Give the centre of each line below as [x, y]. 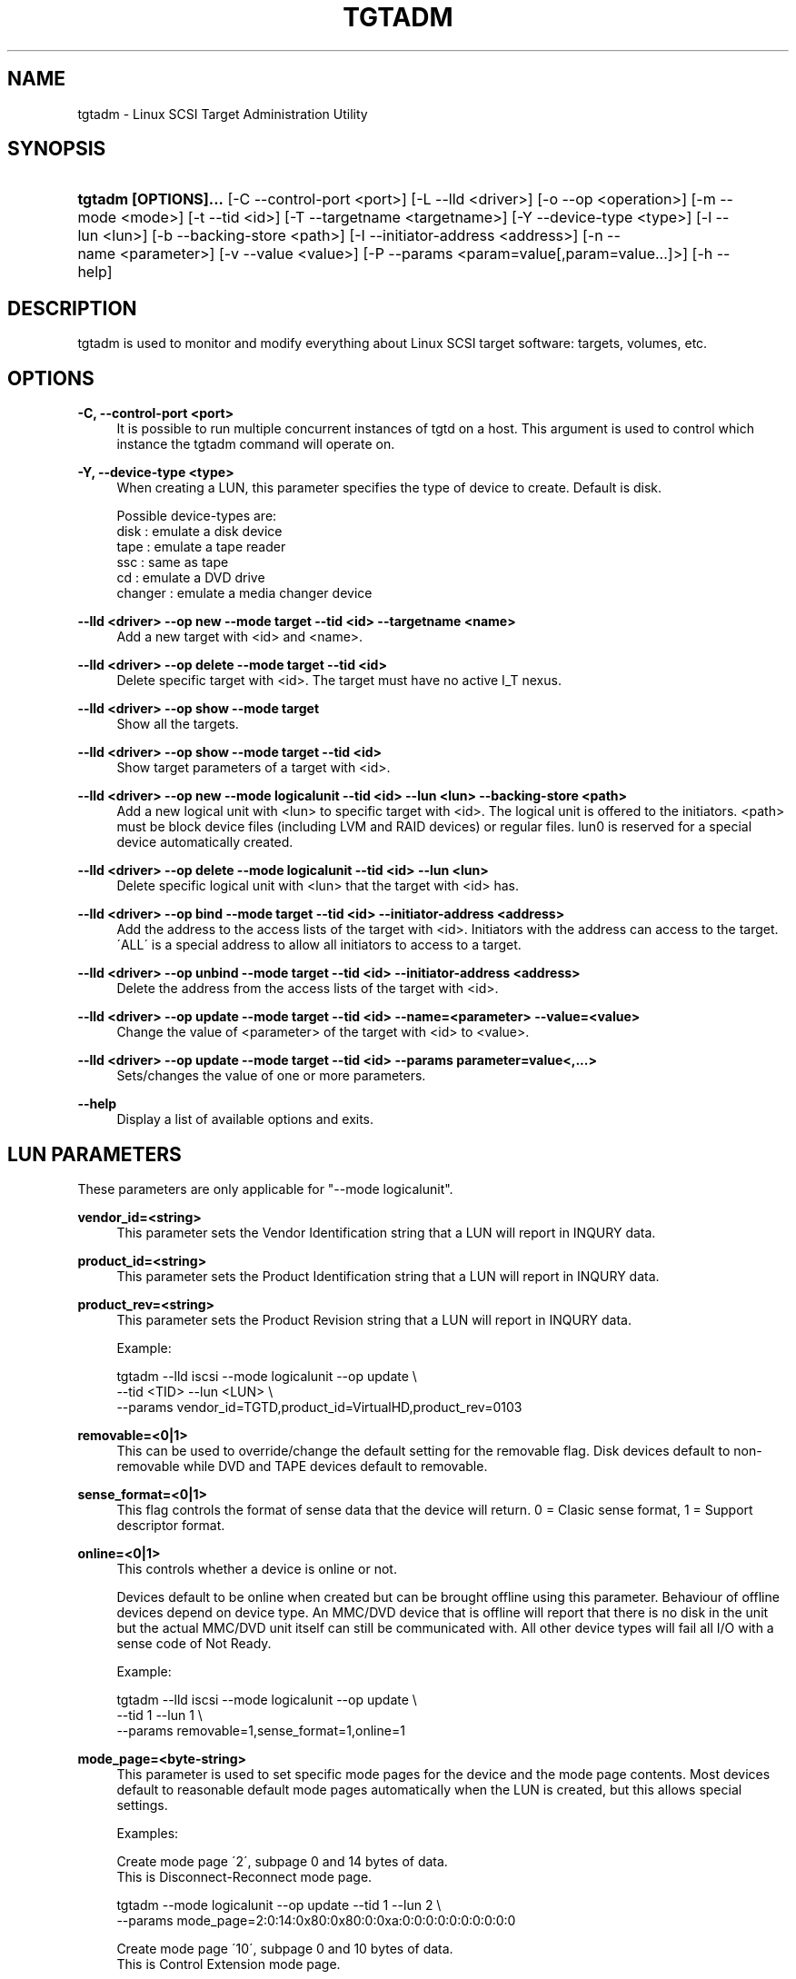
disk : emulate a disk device [199, 532]
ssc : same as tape [173, 562]
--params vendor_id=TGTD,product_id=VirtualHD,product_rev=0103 [319, 1407]
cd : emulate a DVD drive [191, 578]
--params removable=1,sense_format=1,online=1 [261, 1730]
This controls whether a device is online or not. [257, 1568]
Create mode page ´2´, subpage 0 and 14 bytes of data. [282, 1861]
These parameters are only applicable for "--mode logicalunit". [265, 1188]
